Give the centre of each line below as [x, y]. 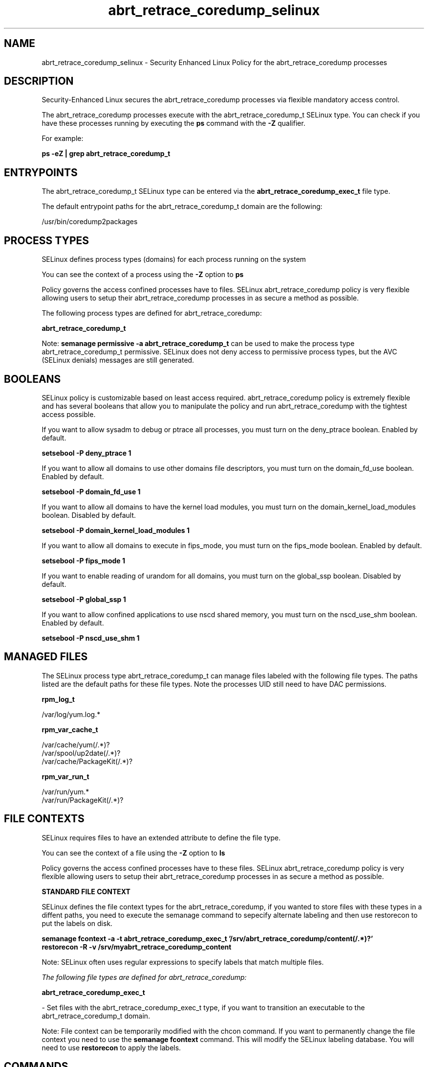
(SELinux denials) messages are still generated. [118, 360]
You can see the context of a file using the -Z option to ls [133, 853]
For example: [63, 139]
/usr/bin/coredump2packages [90, 222]
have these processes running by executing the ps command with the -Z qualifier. [173, 123]
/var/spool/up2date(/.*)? [81, 753]
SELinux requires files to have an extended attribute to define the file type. [161, 837]
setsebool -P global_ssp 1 [84, 599]
